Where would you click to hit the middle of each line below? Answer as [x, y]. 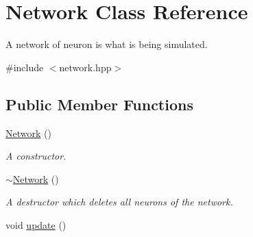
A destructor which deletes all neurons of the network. [119, 202]
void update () [36, 224]
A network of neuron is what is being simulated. [107, 44]
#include [25, 67]
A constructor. [36, 156]
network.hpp [85, 67]
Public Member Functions [99, 104]
